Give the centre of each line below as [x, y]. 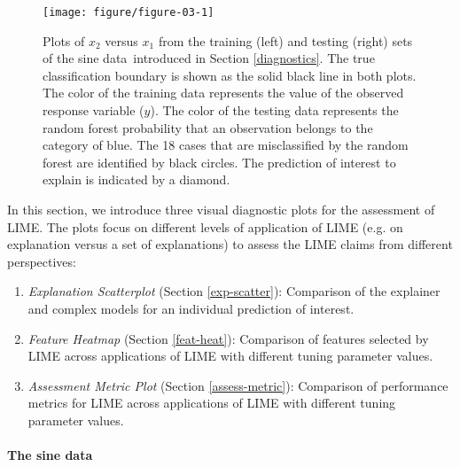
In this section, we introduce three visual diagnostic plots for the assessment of [221, 209]
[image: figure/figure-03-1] [129, 12]
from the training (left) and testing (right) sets [285, 40]
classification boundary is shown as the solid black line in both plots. [230, 75]
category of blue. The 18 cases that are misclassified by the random [226, 145]
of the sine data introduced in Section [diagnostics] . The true [209, 58]
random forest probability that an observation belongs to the [208, 127]
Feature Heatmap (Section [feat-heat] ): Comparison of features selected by [228, 338]
